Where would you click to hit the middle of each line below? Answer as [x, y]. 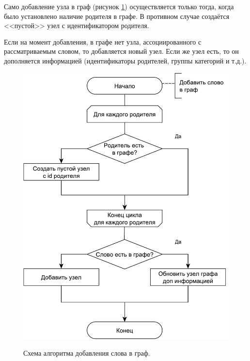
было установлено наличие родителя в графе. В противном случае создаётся [117, 16]
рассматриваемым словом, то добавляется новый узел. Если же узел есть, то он [121, 51]
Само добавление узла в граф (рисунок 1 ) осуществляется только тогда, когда [119, 6]
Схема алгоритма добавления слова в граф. [87, 353]
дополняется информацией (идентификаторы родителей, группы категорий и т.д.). [125, 60]
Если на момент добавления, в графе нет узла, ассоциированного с [103, 41]
